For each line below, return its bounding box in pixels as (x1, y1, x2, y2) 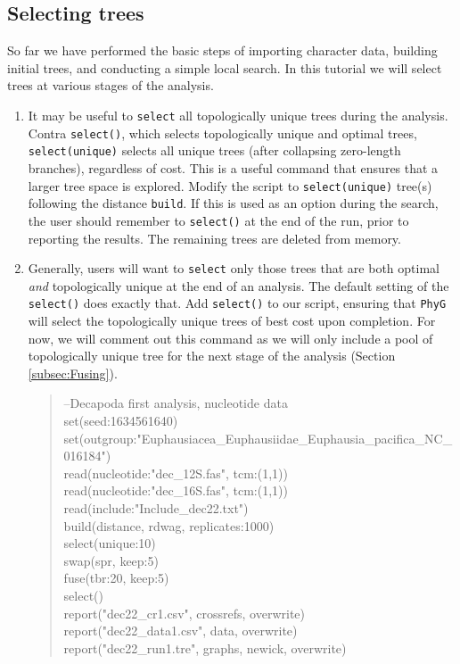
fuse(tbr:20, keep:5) (63, 569, 169, 587)
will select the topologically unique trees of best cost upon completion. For (28, 311, 436, 330)
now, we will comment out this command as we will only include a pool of (28, 328, 433, 347)
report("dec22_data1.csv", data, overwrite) (63, 621, 298, 640)
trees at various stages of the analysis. (7, 76, 214, 95)
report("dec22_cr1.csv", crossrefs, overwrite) (63, 603, 306, 622)
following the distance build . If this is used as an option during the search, (28, 194, 439, 212)
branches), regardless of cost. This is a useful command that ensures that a (28, 158, 439, 177)
